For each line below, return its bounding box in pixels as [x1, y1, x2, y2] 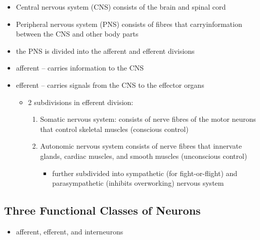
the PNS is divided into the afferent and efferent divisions [16, 45, 195, 56]
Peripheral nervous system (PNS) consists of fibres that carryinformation [16, 18, 242, 29]
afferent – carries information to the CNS [16, 62, 144, 73]
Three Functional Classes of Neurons [4, 202, 201, 218]
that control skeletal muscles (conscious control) [40, 123, 189, 134]
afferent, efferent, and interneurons [16, 226, 123, 236]
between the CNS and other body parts [16, 28, 139, 39]
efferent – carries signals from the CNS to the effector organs [16, 79, 204, 90]
